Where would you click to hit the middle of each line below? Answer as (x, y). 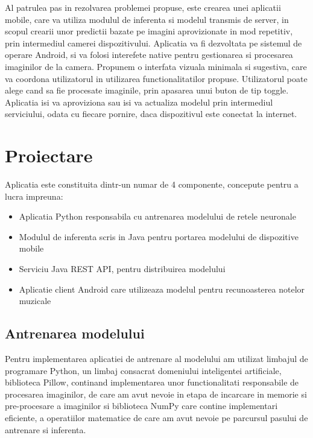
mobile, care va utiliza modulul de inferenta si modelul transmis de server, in (147, 19)
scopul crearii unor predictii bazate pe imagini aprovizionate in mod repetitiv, (149, 31)
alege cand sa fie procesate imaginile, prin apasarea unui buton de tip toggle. (147, 90)
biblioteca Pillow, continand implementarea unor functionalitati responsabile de (152, 382)
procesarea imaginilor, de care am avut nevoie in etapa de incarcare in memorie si (156, 394)
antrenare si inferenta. (46, 429)
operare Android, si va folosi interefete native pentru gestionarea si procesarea (149, 55)
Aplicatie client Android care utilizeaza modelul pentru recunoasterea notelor (162, 289)
